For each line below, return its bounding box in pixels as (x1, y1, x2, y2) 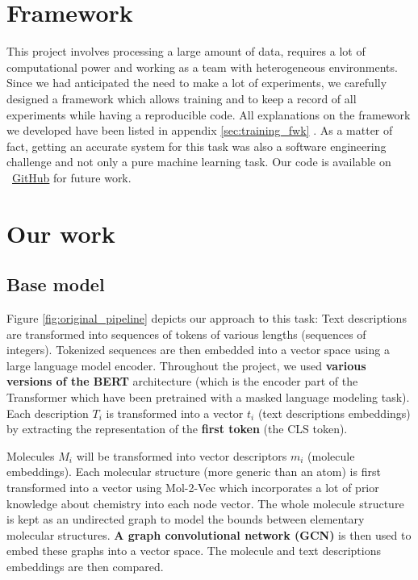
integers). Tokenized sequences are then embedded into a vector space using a (6, 341, 390, 358)
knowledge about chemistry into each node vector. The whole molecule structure (6, 494, 404, 511)
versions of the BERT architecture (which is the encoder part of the (6, 373, 358, 390)
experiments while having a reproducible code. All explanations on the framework (6, 106, 411, 123)
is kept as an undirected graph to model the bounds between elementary (6, 511, 365, 528)
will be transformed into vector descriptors (76, 447, 287, 464)
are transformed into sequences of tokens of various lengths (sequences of (6, 325, 366, 342)
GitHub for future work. (12, 169, 132, 186)
